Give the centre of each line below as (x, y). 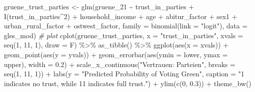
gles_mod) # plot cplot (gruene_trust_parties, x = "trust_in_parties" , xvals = (124, 35)
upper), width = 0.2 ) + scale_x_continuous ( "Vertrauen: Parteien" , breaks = (120, 64)
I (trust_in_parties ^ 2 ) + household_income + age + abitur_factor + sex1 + (121, 16)
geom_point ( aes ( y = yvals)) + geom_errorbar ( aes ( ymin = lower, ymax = (116, 54)
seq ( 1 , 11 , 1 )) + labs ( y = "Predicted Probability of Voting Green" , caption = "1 (124, 74)
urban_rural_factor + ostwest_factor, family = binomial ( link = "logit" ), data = (126, 26)
